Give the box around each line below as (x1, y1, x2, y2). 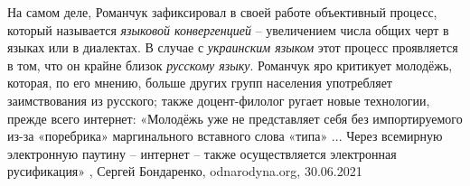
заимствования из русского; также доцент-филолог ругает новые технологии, (7, 90, 430, 109)
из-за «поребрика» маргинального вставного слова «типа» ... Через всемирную (7, 126, 443, 145)
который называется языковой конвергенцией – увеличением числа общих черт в (7, 20, 449, 39)
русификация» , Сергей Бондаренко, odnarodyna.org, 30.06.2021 (7, 162, 362, 181)
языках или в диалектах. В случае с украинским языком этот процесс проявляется (7, 38, 458, 57)
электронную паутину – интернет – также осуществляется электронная (7, 144, 397, 163)
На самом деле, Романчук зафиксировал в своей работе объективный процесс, (7, 3, 437, 21)
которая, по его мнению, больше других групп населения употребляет (7, 73, 392, 92)
